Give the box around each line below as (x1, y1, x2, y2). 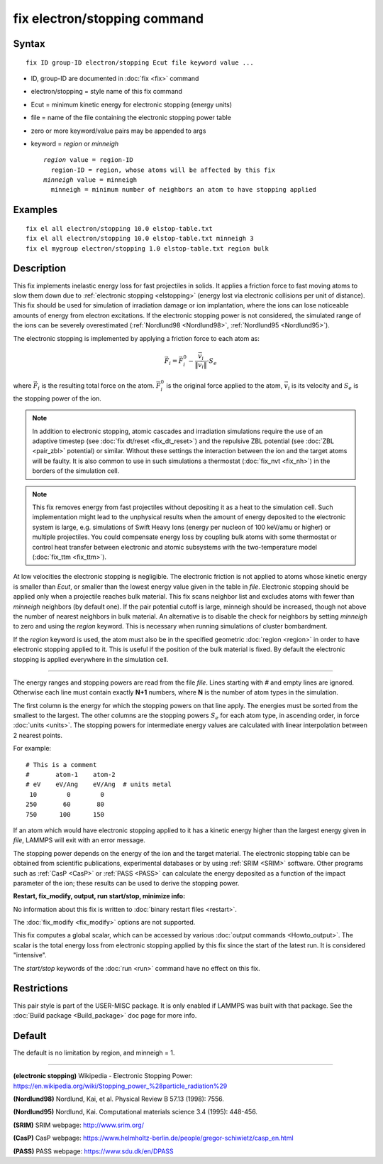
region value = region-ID (43, 156, 134, 164)
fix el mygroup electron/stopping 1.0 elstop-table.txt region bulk (26, 244, 269, 252)
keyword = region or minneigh (30, 139, 119, 148)
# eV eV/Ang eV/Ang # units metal (26, 780, 172, 788)
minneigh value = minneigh (43, 176, 138, 184)
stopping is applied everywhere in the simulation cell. (13, 655, 169, 663)
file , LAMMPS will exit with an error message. (13, 836, 145, 844)
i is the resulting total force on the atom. (38, 381, 155, 391)
